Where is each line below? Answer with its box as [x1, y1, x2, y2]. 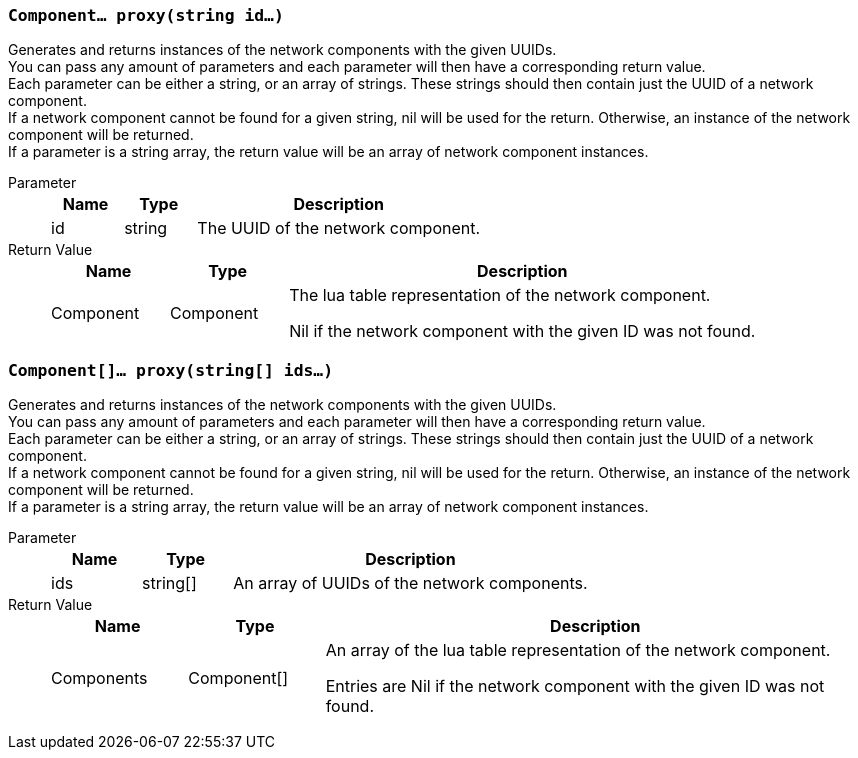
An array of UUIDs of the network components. [233, 573, 588, 594]
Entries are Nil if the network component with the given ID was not [325, 676, 825, 697]
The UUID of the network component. [197, 218, 481, 239]
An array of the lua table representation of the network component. [325, 640, 831, 661]
